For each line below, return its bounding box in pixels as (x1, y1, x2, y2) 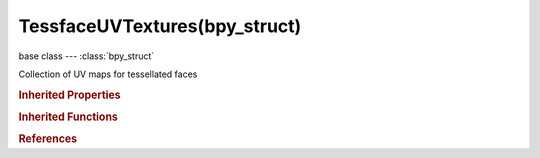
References (18, 132, 78, 146)
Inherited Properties (18, 88, 122, 102)
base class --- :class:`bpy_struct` (18, 50, 155, 62)
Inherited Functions (18, 110, 119, 124)
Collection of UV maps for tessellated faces (18, 68, 198, 80)
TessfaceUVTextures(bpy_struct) (18, 15, 302, 37)
